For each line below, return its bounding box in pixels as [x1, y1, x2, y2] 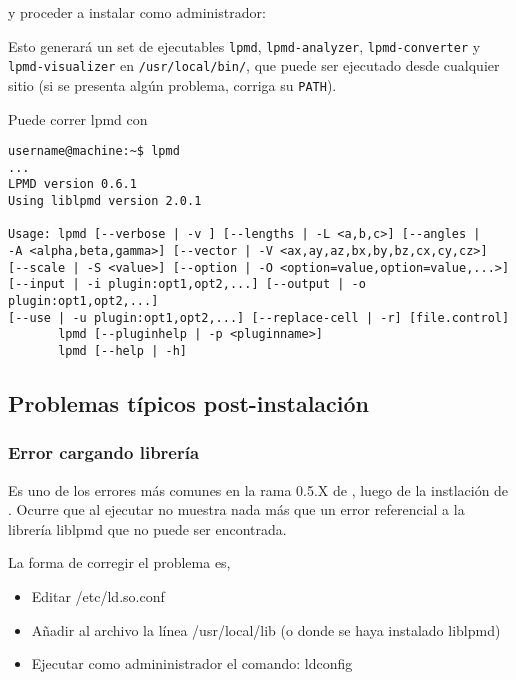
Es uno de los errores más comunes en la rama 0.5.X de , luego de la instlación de [8, 479, 509, 500]
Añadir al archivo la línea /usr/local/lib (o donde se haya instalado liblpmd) [31, 619, 501, 640]
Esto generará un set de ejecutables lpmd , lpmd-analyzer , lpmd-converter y [8, 35, 481, 56]
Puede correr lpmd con [8, 108, 148, 129]
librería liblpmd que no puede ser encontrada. [8, 518, 287, 539]
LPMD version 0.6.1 [8, 177, 137, 192]
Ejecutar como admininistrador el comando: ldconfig [31, 653, 353, 674]
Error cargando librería [8, 440, 200, 465]
